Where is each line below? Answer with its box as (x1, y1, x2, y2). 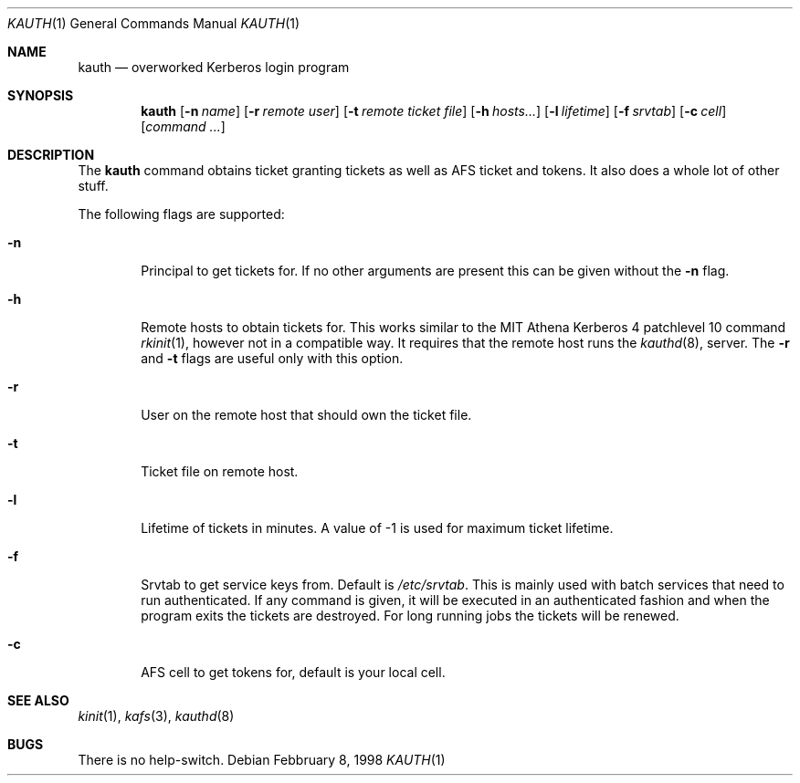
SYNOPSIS (7, 88, 74, 103)
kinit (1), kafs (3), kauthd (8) (78, 708, 235, 724)
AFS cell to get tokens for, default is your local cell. (141, 664, 446, 680)
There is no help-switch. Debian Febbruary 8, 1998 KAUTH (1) (78, 752, 446, 767)
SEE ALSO (7, 693, 69, 708)
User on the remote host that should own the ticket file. (141, 407, 472, 423)
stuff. (78, 178, 109, 193)
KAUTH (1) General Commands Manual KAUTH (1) (7, 16, 300, 31)
